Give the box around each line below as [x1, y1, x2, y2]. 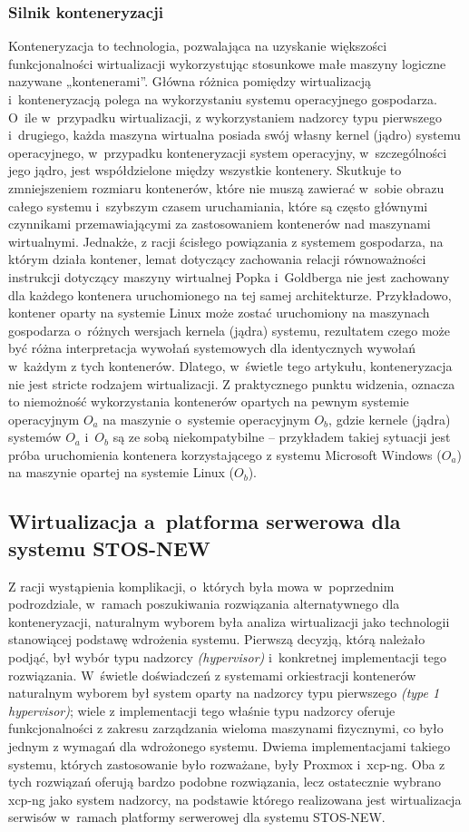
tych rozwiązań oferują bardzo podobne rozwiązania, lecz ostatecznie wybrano [8, 772, 442, 791]
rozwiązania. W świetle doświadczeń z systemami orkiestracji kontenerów [8, 665, 416, 684]
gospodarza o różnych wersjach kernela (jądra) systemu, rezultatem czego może [8, 320, 450, 339]
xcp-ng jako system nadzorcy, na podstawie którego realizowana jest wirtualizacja [8, 789, 462, 808]
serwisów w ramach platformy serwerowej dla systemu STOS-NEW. [8, 808, 386, 827]
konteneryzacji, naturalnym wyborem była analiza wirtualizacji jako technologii [8, 612, 450, 631]
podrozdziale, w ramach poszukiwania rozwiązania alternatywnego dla [8, 594, 400, 613]
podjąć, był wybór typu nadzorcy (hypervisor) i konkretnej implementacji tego [8, 648, 447, 667]
